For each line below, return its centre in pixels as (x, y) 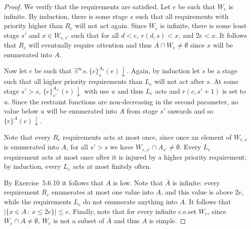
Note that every (27, 137)
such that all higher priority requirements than (73, 81)
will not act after (179, 81)
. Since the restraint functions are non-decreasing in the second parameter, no (123, 101)
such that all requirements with (182, 16)
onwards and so (190, 111)
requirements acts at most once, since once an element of (147, 137)
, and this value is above (197, 192)
